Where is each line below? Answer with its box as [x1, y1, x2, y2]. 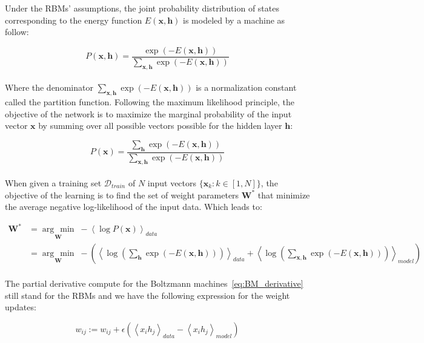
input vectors [147, 177, 197, 189]
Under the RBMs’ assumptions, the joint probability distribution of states [5, 2, 279, 14]
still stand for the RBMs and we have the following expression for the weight [5, 289, 290, 301]
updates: [5, 301, 36, 313]
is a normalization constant [196, 81, 297, 94]
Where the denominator [5, 81, 93, 94]
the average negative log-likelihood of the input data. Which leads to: [5, 200, 262, 213]
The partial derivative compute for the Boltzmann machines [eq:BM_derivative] [5, 277, 303, 290]
